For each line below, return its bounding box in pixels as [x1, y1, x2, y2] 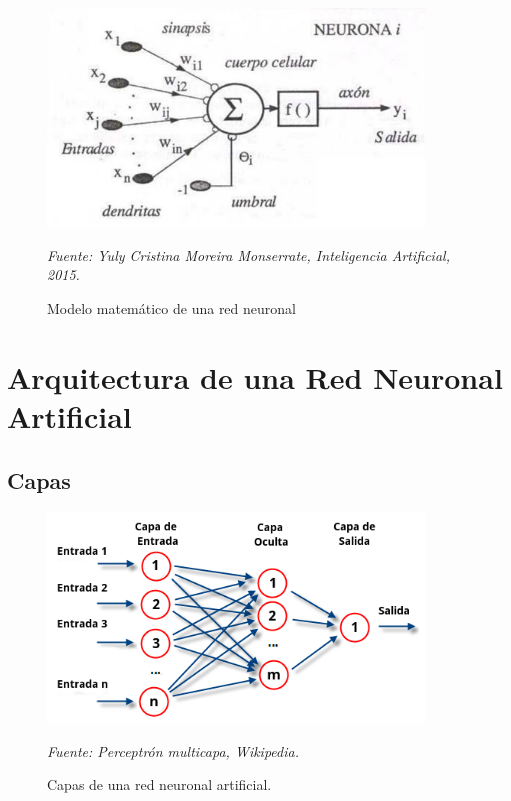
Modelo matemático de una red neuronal [47, 298, 296, 319]
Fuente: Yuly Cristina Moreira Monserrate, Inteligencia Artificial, [47, 244, 450, 265]
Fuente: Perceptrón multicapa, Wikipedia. [47, 740, 299, 761]
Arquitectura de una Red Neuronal [7, 356, 503, 397]
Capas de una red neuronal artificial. [47, 774, 272, 795]
